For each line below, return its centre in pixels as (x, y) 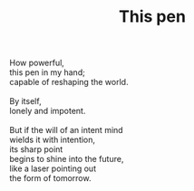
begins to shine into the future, (67, 159)
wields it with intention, (53, 140)
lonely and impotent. (48, 111)
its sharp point (36, 149)
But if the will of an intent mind (67, 130)
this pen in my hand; (48, 72)
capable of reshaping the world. (69, 82)
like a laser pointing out (53, 168)
